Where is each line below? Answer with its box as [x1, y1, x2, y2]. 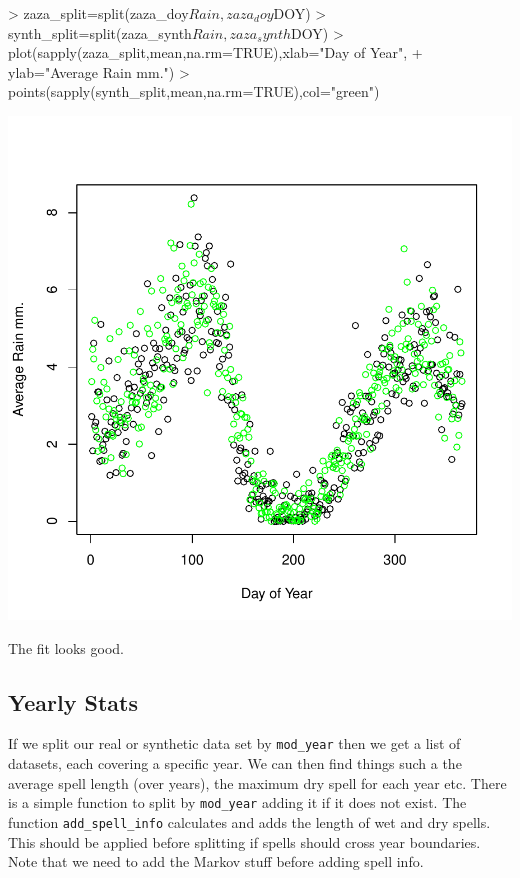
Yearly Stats [8, 686, 138, 717]
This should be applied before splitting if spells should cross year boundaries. [8, 831, 481, 852]
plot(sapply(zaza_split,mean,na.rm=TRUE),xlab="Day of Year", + [8, 42, 423, 63]
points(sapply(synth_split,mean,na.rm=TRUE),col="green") [8, 81, 380, 102]
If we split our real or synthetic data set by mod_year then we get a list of [8, 733, 461, 754]
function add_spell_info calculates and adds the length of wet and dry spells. [8, 811, 491, 832]
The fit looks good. [8, 637, 124, 658]
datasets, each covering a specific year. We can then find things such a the [8, 753, 462, 774]
